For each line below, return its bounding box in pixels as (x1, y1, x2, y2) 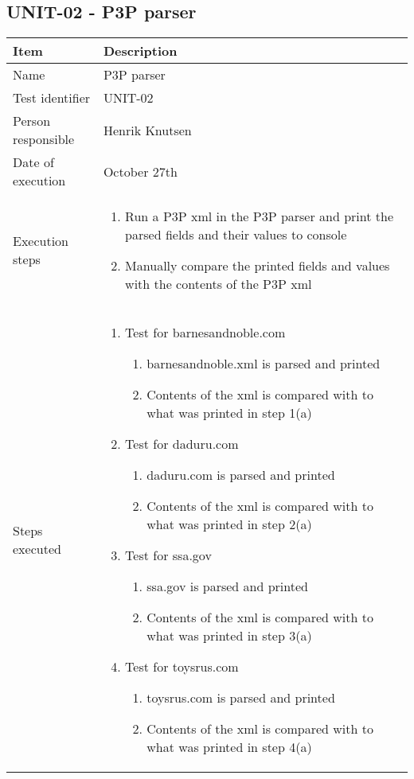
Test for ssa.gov (125, 546, 212, 565)
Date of (13, 153, 54, 172)
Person (13, 111, 51, 130)
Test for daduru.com (125, 434, 239, 454)
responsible (13, 130, 75, 149)
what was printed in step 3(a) (146, 626, 312, 645)
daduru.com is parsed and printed (146, 465, 335, 485)
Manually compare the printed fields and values (125, 256, 390, 275)
